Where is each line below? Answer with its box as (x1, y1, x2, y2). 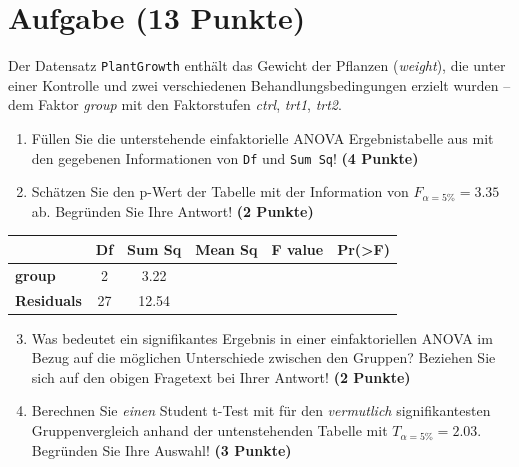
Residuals (15, 289, 82, 310)
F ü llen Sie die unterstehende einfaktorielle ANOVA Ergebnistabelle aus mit (31, 127, 494, 148)
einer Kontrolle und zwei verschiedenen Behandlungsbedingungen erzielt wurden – (8, 74, 511, 95)
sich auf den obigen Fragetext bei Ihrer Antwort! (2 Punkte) (31, 366, 411, 387)
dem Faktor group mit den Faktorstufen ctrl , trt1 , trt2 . (8, 94, 342, 115)
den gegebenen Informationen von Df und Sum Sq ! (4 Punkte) (31, 147, 419, 168)
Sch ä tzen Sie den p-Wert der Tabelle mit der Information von (31, 181, 409, 202)
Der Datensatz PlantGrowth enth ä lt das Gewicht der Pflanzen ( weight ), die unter (8, 55, 506, 76)
